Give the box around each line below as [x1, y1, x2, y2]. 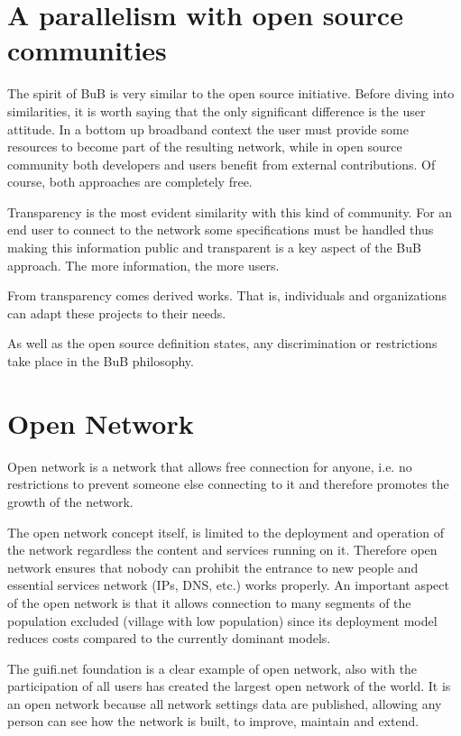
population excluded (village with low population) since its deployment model [7, 611, 438, 630]
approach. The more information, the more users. [7, 255, 280, 274]
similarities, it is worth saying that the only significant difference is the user [7, 101, 426, 120]
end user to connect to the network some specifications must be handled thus [7, 220, 434, 239]
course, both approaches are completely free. [7, 172, 253, 191]
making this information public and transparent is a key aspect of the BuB [7, 238, 421, 257]
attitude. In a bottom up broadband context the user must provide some [7, 119, 409, 138]
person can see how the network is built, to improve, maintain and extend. [7, 712, 420, 731]
